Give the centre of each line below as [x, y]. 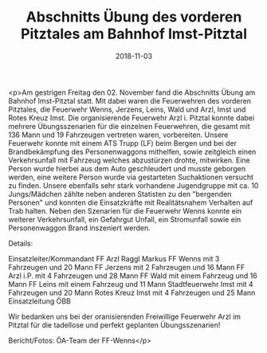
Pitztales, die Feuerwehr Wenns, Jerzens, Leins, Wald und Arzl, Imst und [127, 109]
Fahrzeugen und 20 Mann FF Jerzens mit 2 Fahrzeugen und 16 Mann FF [127, 267]
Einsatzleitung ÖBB [40, 301]
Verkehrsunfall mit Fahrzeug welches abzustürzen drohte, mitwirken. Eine [129, 160]
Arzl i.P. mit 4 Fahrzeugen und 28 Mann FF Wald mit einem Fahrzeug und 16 [133, 276]
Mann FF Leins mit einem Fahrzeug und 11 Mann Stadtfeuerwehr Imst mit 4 [131, 284]
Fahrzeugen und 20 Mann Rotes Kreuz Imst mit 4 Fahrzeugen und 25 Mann [132, 292]
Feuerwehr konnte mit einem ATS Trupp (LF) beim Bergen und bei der [123, 143]
